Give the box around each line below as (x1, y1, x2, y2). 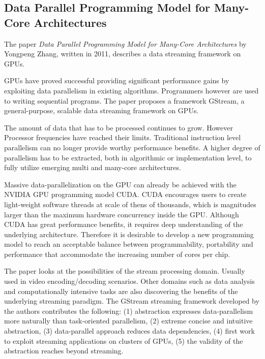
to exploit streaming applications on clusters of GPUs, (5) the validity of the (4, 335, 243, 346)
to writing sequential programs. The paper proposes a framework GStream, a (4, 95, 245, 106)
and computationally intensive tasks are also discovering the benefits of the (4, 285, 238, 296)
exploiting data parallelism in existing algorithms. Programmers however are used (4, 85, 259, 95)
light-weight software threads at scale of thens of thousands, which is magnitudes (4, 199, 256, 209)
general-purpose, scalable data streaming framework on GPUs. (4, 105, 199, 116)
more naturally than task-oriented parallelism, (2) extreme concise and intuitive (4, 315, 253, 326)
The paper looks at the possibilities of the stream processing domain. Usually (4, 266, 245, 276)
